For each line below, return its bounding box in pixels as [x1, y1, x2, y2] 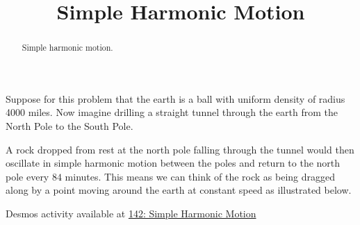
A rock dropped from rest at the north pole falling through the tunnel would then [6, 142, 354, 156]
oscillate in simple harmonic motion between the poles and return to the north [6, 156, 341, 170]
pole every [6, 169, 49, 183]
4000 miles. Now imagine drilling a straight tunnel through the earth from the [6, 105, 338, 119]
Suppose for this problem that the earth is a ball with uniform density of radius [6, 91, 345, 106]
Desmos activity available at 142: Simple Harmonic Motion [6, 206, 256, 220]
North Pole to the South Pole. [6, 119, 133, 133]
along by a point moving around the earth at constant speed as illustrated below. [6, 183, 352, 197]
